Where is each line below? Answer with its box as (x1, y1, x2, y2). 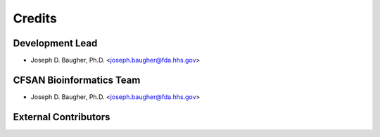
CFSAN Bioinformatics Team (13, 74, 141, 86)
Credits (13, 11, 58, 26)
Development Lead (13, 37, 98, 49)
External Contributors (13, 111, 110, 123)
